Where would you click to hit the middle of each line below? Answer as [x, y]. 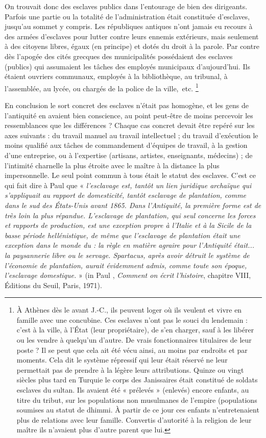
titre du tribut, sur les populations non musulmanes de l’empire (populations [137, 400]
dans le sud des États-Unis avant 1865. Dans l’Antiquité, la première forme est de [133, 205]
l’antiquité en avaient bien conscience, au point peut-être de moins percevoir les [129, 115]
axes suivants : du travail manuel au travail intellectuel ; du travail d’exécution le [131, 135]
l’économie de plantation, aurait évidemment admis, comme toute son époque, [126, 265]
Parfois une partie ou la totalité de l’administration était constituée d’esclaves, [127, 16]
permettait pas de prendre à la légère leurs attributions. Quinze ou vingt [130, 369]
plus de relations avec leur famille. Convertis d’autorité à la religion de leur [134, 419]
